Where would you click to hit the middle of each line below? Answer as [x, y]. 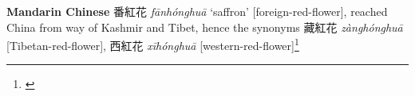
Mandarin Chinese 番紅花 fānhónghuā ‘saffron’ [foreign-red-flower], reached [197, 11]
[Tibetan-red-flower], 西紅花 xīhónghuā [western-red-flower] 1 [153, 44]
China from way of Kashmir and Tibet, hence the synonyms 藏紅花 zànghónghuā [205, 27]
